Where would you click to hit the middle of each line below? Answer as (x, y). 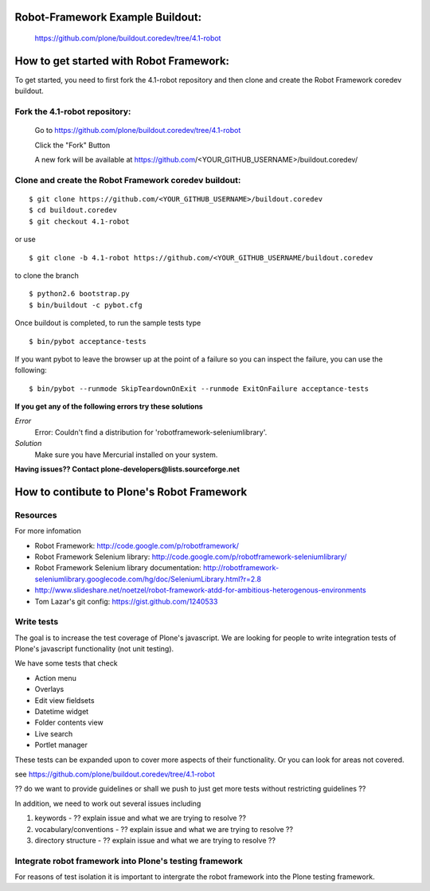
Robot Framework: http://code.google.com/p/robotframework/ (137, 545)
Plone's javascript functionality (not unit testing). (94, 649)
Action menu (56, 678)
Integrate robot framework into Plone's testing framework (129, 861)
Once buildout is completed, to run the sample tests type (108, 323)
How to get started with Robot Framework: (122, 61)
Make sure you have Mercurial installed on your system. (126, 455)
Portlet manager (61, 745)
